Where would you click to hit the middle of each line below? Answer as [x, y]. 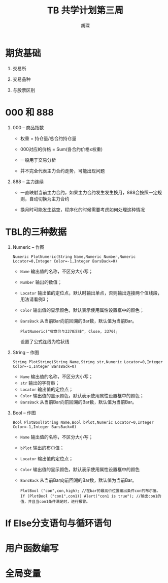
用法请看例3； [35, 299]
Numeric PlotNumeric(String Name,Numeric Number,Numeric [74, 257]
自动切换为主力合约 [49, 198]
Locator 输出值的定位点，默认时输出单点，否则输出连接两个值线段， [91, 293]
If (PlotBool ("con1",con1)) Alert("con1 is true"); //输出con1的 [91, 496]
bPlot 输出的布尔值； [42, 448]
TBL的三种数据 [36, 232]
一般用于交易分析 [38, 160]
